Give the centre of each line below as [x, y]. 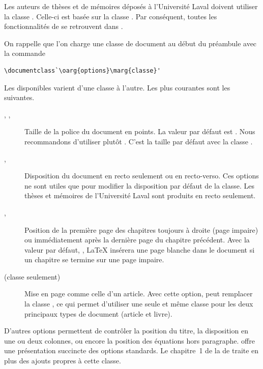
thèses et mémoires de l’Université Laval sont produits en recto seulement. [140, 195]
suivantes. [19, 97]
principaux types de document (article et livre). [98, 313]
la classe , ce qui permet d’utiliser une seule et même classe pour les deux [139, 304]
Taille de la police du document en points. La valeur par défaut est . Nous [140, 131]
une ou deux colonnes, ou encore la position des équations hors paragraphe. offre [129, 340]
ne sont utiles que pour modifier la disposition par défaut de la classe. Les [139, 185]
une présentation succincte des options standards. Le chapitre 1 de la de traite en [131, 350]
